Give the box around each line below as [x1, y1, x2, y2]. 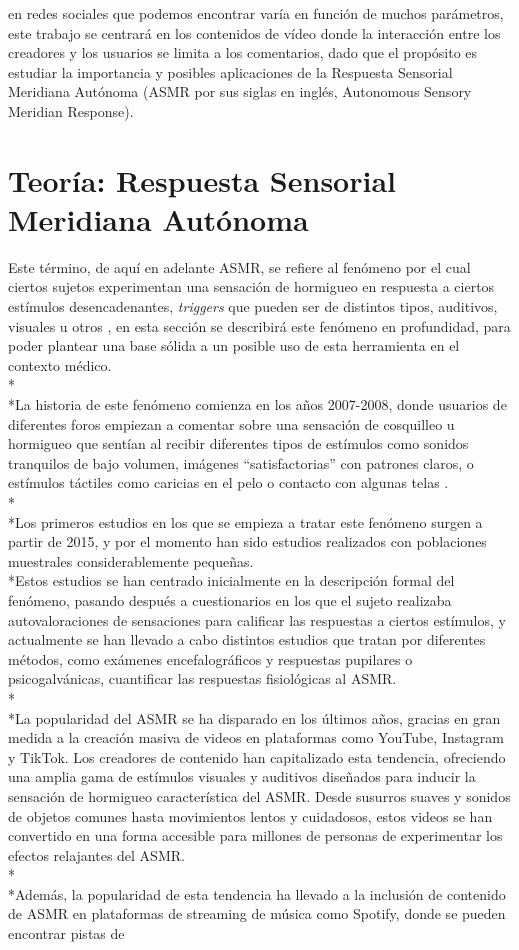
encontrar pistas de [8, 923, 125, 944]
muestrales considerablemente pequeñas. [8, 550, 254, 571]
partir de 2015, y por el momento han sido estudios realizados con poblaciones [8, 531, 487, 552]
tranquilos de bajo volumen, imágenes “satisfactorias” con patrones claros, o [8, 452, 474, 473]
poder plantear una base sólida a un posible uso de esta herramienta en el [8, 335, 460, 356]
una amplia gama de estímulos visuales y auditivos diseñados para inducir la [8, 766, 476, 787]
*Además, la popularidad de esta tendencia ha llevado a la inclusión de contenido [8, 883, 506, 904]
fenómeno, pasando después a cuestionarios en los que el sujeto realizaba [8, 589, 452, 610]
